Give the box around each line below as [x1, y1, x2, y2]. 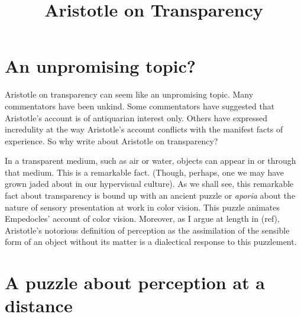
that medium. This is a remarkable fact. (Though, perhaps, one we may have [5, 166, 284, 178]
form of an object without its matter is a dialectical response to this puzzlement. [5, 235, 297, 248]
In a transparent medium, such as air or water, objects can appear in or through [5, 154, 296, 167]
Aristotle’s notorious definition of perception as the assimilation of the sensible [5, 224, 290, 236]
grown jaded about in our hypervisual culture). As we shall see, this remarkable [5, 177, 294, 190]
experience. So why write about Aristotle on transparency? [5, 134, 218, 147]
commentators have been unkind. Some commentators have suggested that [5, 99, 275, 112]
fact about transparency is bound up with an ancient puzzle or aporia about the [5, 189, 296, 202]
